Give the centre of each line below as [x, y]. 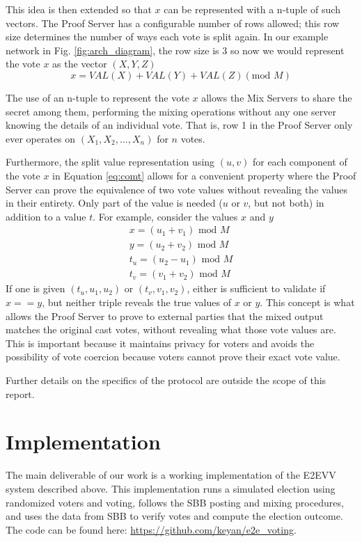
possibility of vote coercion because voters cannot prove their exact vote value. [173, 357]
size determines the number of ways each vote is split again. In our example [167, 37]
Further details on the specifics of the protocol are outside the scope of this [166, 380]
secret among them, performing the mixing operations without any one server [171, 111]
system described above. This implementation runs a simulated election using [171, 488]
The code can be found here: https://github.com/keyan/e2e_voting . [151, 529]
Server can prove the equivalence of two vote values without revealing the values [177, 189]
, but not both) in [286, 203]
